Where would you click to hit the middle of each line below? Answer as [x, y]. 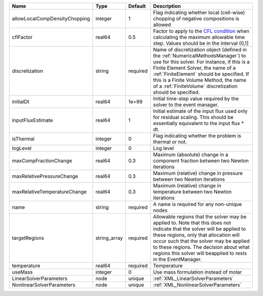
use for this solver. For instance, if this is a [201, 62]
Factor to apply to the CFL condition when [201, 31]
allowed [162, 25]
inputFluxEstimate [32, 120]
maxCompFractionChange [42, 161]
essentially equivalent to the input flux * [198, 123]
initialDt [20, 102]
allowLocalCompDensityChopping [51, 18]
